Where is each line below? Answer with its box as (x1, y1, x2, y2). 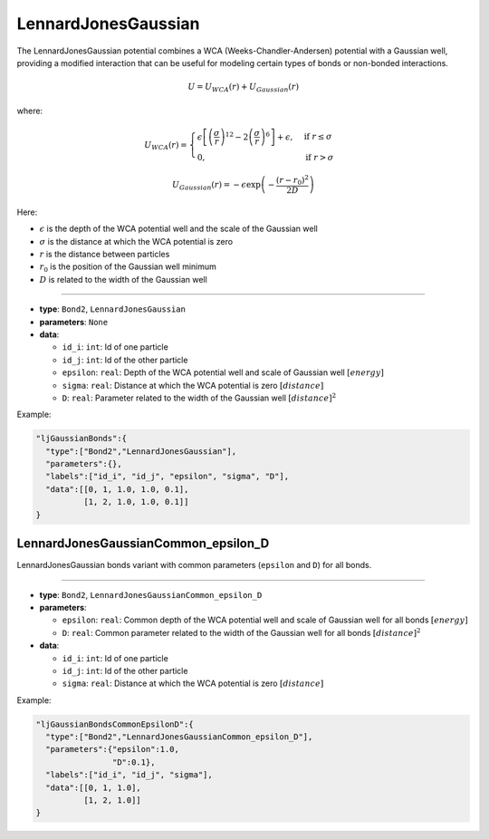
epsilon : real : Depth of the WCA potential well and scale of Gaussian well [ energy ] (62, 367, 385, 378)
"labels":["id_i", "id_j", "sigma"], (45, 770, 213, 780)
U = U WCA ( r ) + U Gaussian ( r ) (187, 82, 299, 94)
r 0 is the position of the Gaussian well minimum (39, 261, 217, 275)
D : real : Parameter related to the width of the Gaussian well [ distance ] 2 (62, 391, 337, 403)
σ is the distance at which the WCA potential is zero (39, 236, 234, 246)
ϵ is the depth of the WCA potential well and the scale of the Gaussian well (39, 223, 319, 235)
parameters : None (39, 316, 109, 327)
